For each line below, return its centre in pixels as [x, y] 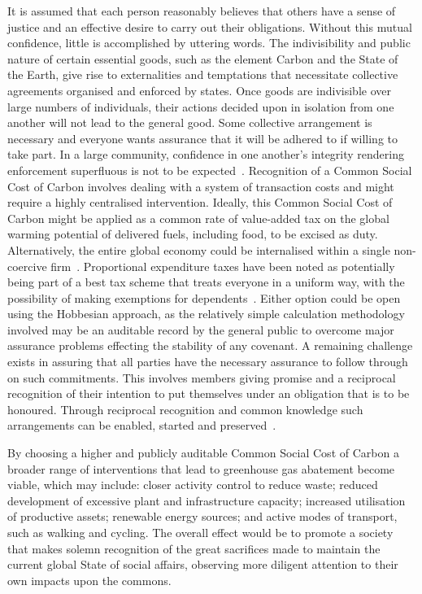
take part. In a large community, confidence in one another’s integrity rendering [206, 154]
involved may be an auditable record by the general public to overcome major [201, 329]
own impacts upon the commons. [89, 580]
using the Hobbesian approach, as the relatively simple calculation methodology [206, 314]
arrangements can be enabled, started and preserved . [142, 425]
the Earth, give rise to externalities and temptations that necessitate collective [203, 74]
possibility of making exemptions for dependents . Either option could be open [204, 297]
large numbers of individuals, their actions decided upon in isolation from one [201, 106]
